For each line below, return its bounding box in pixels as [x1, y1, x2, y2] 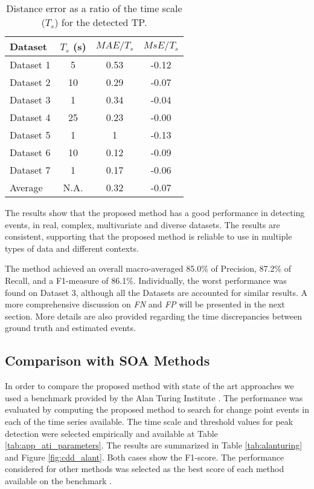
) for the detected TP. [54, 15, 147, 29]
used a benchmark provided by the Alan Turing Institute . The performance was [5, 391, 303, 404]
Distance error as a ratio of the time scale [6, 1, 182, 15]
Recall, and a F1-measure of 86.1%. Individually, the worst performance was [5, 274, 287, 286]
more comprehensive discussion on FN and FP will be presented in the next [5, 298, 285, 310]
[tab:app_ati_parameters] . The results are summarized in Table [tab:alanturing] [5, 439, 303, 451]
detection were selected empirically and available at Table [5, 427, 218, 439]
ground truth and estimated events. [5, 321, 136, 334]
